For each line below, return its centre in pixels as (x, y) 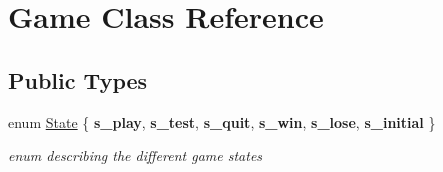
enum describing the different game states (135, 155)
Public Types (78, 79)
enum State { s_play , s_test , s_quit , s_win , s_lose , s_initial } (222, 121)
